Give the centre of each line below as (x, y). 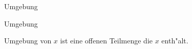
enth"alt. (175, 41)
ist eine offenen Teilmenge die (106, 41)
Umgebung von (28, 41)
